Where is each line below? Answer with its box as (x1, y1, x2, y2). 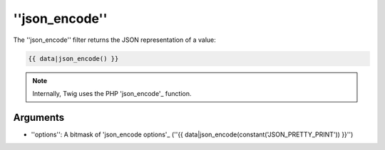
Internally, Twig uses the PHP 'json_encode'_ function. (32, 89, 192, 97)
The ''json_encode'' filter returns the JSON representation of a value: (13, 36, 217, 44)
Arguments (13, 111, 65, 124)
